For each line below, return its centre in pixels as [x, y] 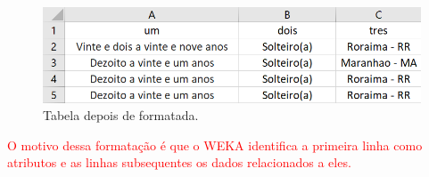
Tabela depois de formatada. [121, 115]
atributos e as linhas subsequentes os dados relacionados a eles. [179, 162]
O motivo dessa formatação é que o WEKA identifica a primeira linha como [215, 145]
